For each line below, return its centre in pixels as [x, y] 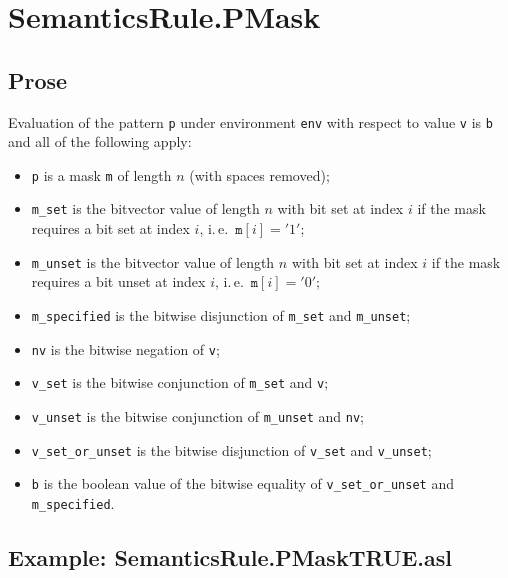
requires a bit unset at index [118, 281]
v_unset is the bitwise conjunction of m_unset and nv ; [197, 415]
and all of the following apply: [100, 141]
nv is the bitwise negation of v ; [125, 348]
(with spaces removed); [259, 174]
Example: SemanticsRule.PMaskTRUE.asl [230, 556]
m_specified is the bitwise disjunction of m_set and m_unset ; [221, 314]
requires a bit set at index [110, 228]
